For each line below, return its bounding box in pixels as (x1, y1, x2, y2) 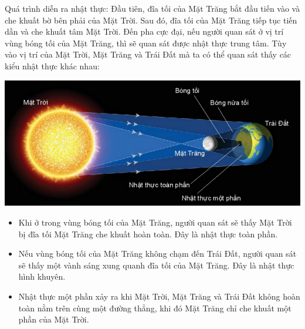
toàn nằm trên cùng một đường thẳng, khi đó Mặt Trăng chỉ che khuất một (18, 301, 292, 314)
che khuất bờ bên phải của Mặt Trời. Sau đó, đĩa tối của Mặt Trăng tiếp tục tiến (5, 14, 297, 26)
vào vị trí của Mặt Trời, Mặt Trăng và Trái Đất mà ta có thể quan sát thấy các (5, 48, 292, 61)
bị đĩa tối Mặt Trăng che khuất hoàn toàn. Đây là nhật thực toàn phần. (18, 227, 278, 240)
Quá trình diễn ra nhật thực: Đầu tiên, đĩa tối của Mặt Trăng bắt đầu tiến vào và (5, 2, 300, 14)
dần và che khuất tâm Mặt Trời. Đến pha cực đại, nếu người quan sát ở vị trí (5, 25, 284, 38)
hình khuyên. (18, 270, 66, 283)
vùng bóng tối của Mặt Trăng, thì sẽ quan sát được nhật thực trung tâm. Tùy (5, 36, 287, 49)
